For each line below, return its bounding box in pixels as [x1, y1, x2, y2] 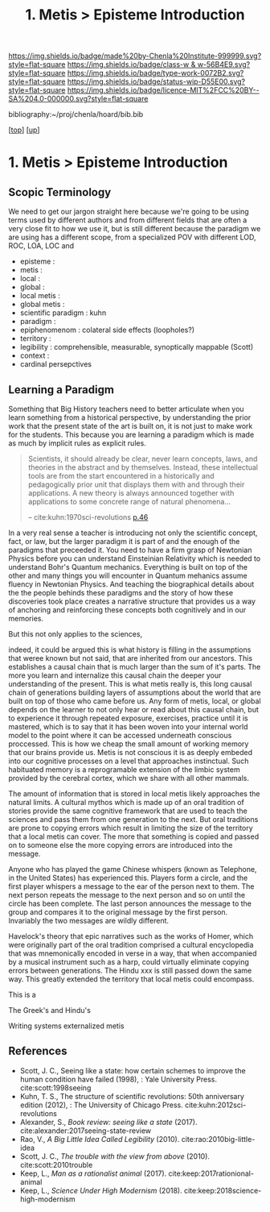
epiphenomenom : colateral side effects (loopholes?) [19, 325, 195, 335]
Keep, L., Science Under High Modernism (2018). [19, 1185, 182, 1195]
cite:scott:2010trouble [19, 1160, 93, 1169]
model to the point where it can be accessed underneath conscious [8, 731, 232, 740]
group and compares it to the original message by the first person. [8, 907, 228, 916]
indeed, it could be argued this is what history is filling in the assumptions [8, 645, 252, 654]
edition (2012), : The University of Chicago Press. [19, 1100, 183, 1110]
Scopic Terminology [8, 185, 112, 199]
